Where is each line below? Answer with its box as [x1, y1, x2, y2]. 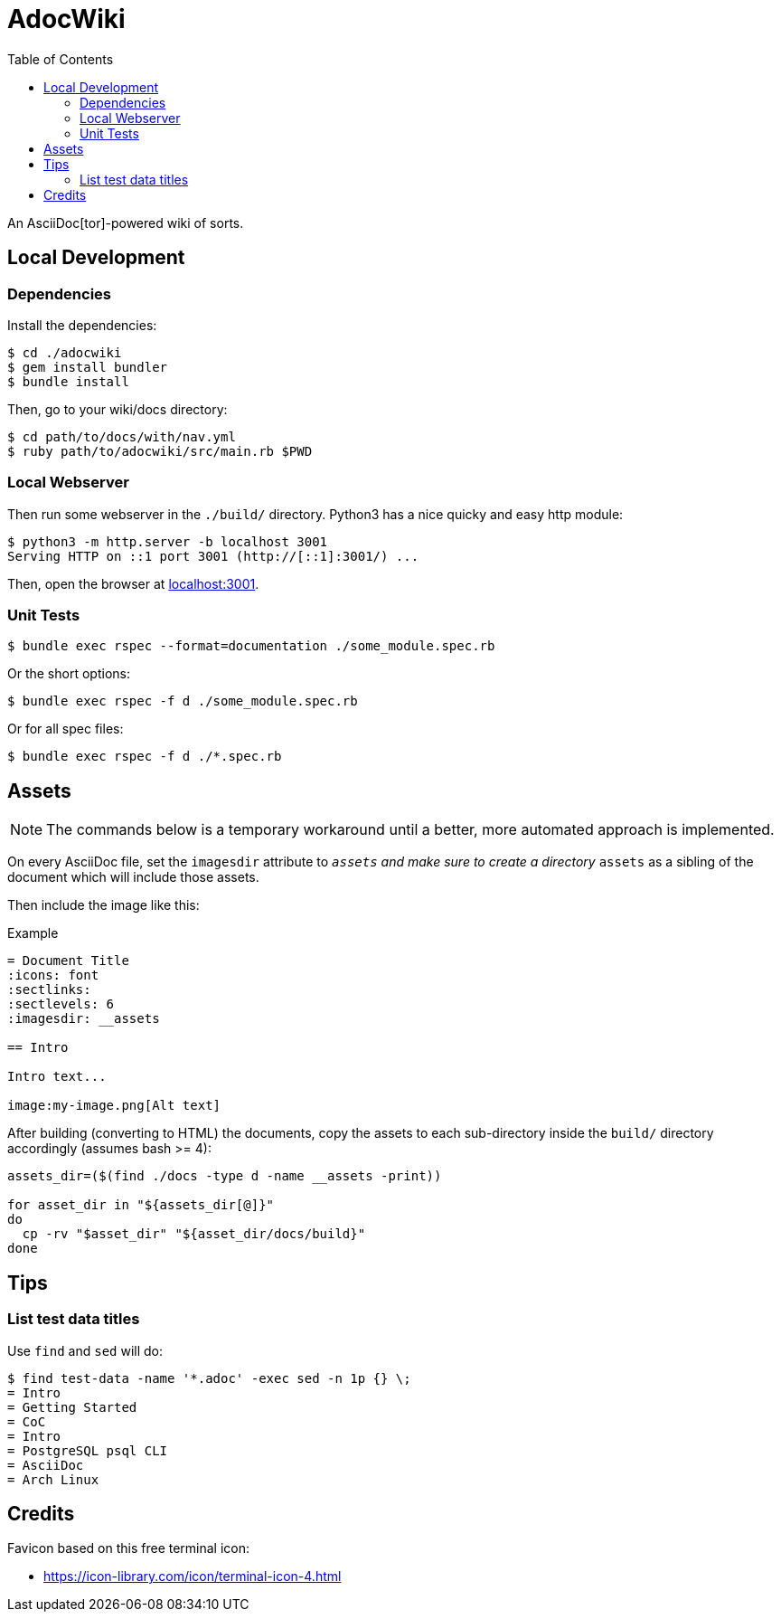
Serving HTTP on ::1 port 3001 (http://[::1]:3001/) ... [7, 548, 419, 563]
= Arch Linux [7, 1472, 99, 1487]
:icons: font [7, 968, 99, 983]
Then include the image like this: [7, 897, 200, 914]
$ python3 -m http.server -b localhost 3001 [7, 534, 328, 549]
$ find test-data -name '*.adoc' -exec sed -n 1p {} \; [7, 1370, 411, 1386]
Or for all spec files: [7, 721, 124, 737]
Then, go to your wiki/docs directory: [7, 401, 228, 417]
